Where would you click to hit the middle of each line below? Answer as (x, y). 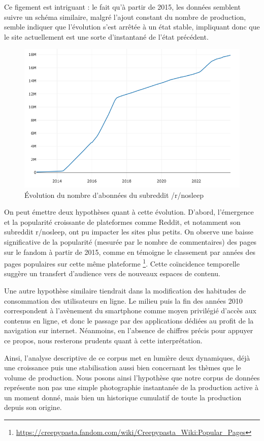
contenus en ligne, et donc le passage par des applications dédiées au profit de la (129, 320)
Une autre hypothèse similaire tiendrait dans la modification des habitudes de (125, 290)
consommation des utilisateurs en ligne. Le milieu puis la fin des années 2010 (123, 300)
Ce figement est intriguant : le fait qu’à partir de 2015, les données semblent (122, 7)
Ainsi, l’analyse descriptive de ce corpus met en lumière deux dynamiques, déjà (127, 357)
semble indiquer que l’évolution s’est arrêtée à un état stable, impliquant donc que (132, 27)
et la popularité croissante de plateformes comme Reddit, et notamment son (122, 222)
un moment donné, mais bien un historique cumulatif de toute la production (123, 397)
